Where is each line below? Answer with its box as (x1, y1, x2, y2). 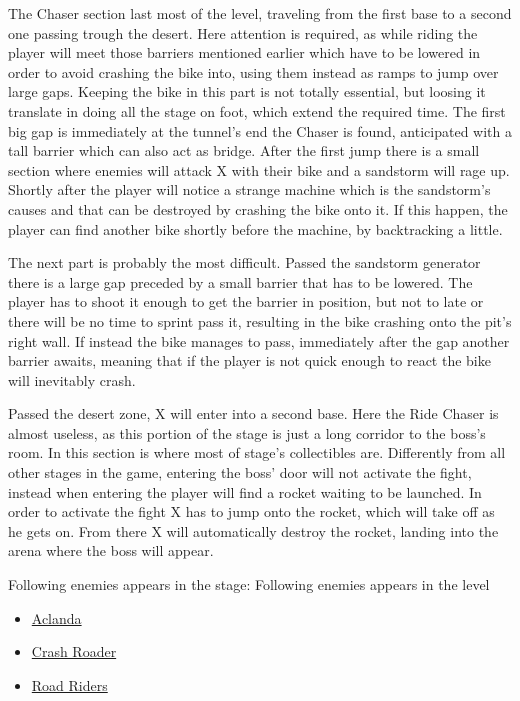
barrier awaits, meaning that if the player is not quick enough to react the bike (8, 350, 491, 371)
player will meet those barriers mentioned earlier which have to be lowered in (8, 42, 481, 63)
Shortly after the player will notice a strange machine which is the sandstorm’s (8, 179, 491, 200)
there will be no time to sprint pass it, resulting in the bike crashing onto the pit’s (8, 310, 512, 331)
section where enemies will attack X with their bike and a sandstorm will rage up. (8, 159, 510, 180)
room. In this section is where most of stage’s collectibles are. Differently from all (8, 442, 506, 463)
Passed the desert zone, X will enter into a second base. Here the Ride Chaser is (8, 403, 499, 424)
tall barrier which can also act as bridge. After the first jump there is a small (8, 140, 480, 161)
